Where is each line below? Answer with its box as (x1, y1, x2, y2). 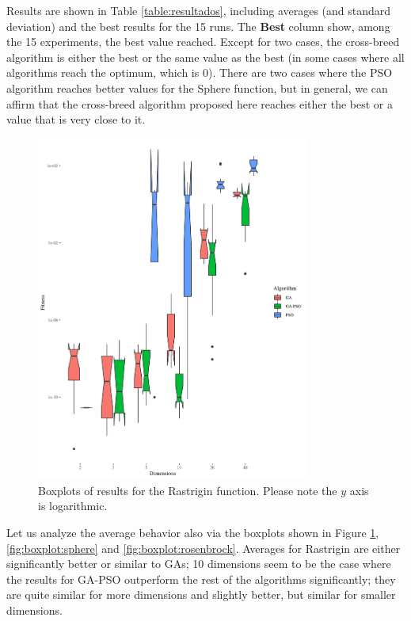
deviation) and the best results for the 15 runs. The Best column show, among (6, 17, 390, 34)
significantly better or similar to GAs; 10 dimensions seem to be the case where (6, 555, 391, 572)
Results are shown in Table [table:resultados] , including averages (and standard (6, 2, 391, 18)
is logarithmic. (38, 497, 108, 514)
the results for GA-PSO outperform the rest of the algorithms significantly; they (6, 570, 396, 587)
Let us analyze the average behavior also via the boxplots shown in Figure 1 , (6, 524, 379, 540)
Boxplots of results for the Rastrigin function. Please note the (38, 482, 337, 498)
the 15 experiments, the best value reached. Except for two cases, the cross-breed (6, 33, 400, 50)
